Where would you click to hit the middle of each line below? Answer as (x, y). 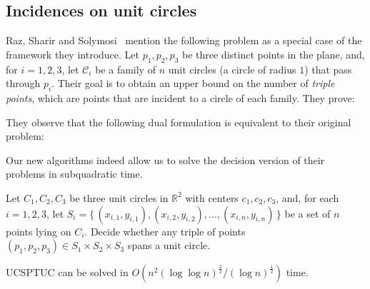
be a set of (307, 213)
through (23, 83)
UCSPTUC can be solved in (67, 272)
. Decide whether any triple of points (165, 231)
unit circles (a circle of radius (232, 69)
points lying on (39, 231)
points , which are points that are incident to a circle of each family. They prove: (180, 97)
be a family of (125, 69)
